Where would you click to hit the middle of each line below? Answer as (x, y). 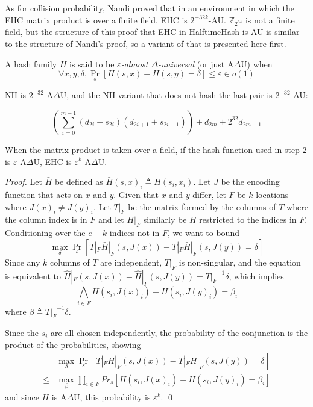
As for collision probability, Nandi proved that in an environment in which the (150, 8)
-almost (134, 64)
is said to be (92, 64)
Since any (23, 262)
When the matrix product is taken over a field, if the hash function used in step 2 (156, 149)
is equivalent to (33, 275)
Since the (22, 333)
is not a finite (270, 20)
